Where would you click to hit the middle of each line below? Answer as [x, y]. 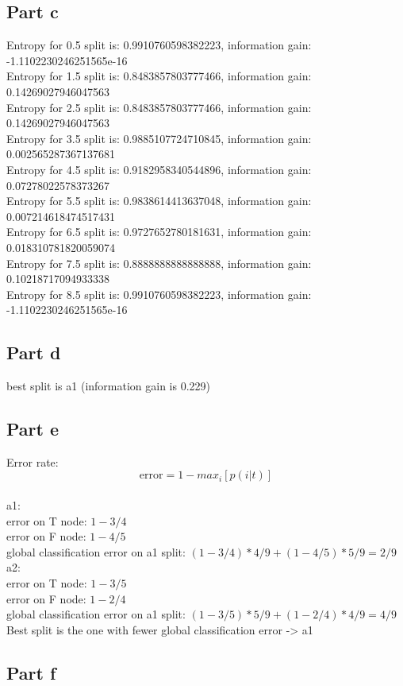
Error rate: [33, 461]
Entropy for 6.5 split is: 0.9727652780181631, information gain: [159, 232]
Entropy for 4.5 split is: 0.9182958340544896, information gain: [159, 169]
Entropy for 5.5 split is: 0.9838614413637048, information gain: [159, 201]
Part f [31, 672]
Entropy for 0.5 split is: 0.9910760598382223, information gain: [159, 45]
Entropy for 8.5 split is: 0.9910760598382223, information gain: [159, 294]
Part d [34, 353]
